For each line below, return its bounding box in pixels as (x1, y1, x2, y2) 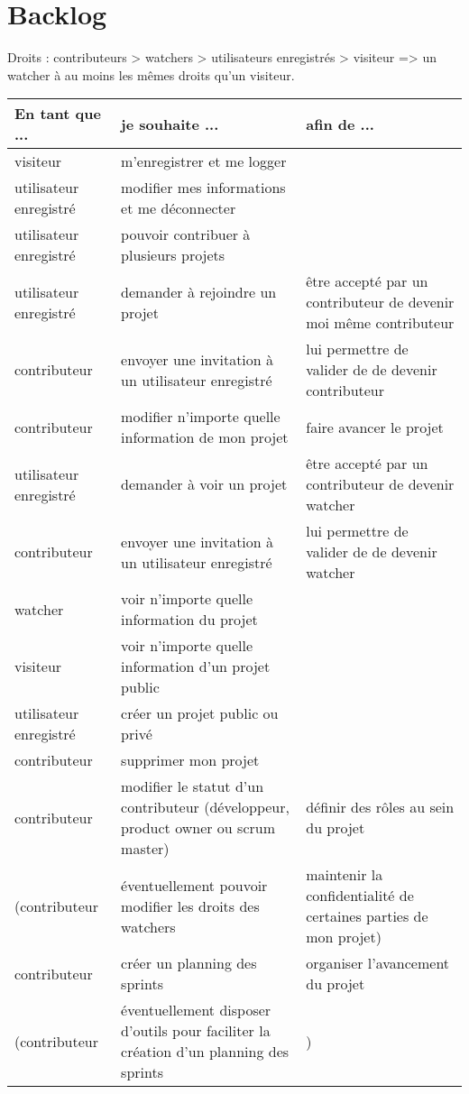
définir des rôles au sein (306, 796, 455, 818)
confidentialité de (306, 885, 414, 906)
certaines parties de (306, 906, 428, 927)
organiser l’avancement (306, 952, 450, 974)
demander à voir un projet (121, 473, 288, 495)
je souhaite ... (121, 113, 219, 134)
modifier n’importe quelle (121, 406, 280, 427)
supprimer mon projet (121, 749, 260, 771)
